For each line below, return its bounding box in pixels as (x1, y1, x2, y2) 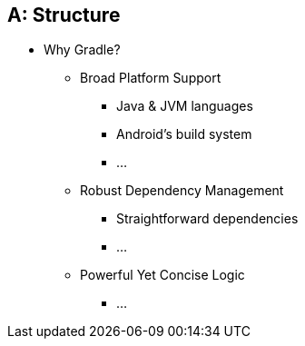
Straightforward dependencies (116, 211, 299, 227)
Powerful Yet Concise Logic (80, 267, 245, 283)
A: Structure (7, 4, 121, 26)
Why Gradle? (44, 42, 121, 58)
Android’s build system (116, 126, 252, 143)
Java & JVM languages (116, 98, 253, 114)
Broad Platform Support (80, 70, 221, 86)
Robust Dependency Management (80, 183, 284, 199)
